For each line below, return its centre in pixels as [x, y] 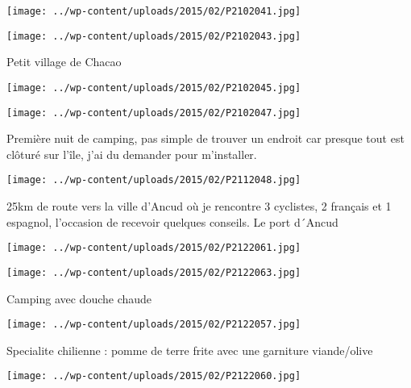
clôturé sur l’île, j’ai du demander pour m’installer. [132, 154]
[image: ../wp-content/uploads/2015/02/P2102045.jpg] [154, 88]
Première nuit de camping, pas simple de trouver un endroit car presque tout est [205, 138]
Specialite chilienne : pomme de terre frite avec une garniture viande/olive [190, 350]
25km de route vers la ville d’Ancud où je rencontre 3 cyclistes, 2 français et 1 [199, 206]
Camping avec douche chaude [79, 298]
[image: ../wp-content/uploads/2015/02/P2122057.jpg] [154, 325]
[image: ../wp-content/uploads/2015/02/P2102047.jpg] [154, 113]
